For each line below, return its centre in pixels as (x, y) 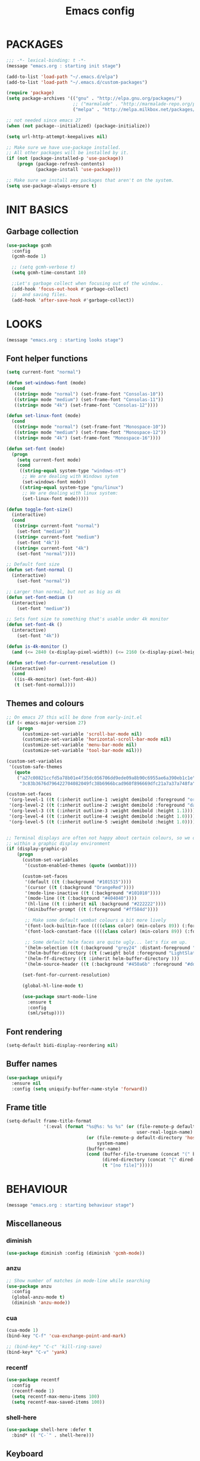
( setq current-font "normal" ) (44, 372)
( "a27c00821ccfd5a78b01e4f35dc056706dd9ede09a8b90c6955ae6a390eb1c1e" (106, 778)
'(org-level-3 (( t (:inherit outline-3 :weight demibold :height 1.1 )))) (102, 811)
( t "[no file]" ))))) (127, 1165)
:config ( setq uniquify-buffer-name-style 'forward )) (79, 1089)
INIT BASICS (37, 209)
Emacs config (100, 11)
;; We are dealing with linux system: (70, 493)
